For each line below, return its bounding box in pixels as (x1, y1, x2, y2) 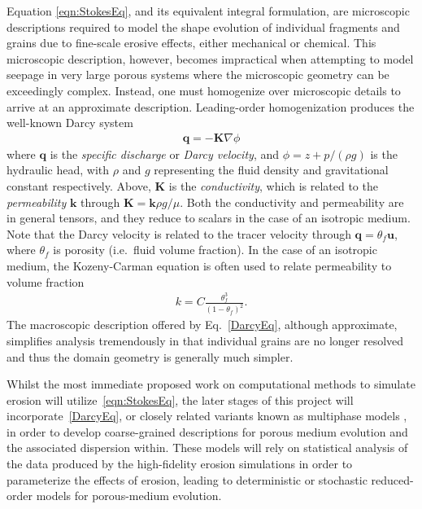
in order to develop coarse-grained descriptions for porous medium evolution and (7, 423, 408, 440)
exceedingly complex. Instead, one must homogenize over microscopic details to (7, 81, 401, 99)
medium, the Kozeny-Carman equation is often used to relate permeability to (7, 257, 392, 274)
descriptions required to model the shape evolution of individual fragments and (7, 18, 400, 35)
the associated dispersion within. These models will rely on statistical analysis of (7, 439, 408, 456)
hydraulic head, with (7, 161, 110, 178)
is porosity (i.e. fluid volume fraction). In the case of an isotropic (53, 241, 377, 258)
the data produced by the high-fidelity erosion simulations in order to (7, 455, 353, 472)
